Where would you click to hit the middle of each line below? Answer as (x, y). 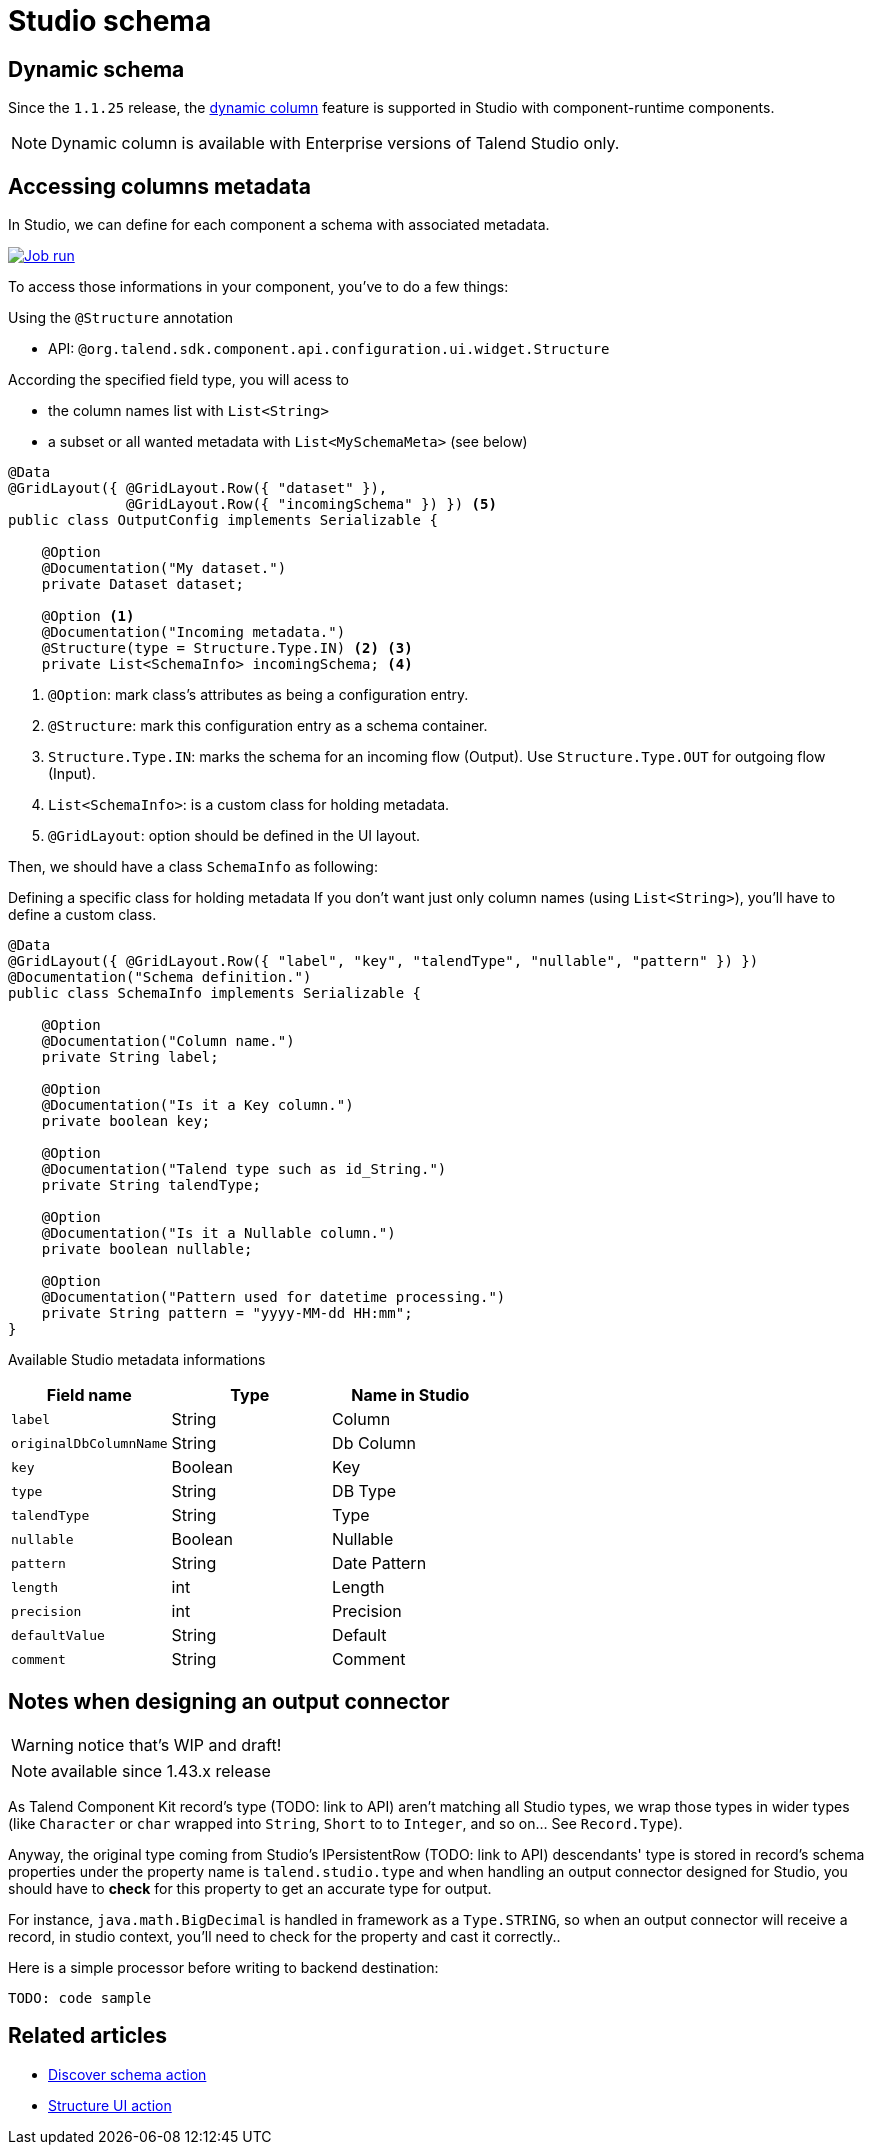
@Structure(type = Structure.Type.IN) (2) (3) (227, 648)
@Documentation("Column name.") (168, 1041)
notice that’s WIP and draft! (179, 1744)
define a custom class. (82, 915)
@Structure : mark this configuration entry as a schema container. (268, 726)
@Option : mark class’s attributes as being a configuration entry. (258, 695)
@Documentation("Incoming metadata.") (193, 632)
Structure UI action (110, 2105)
